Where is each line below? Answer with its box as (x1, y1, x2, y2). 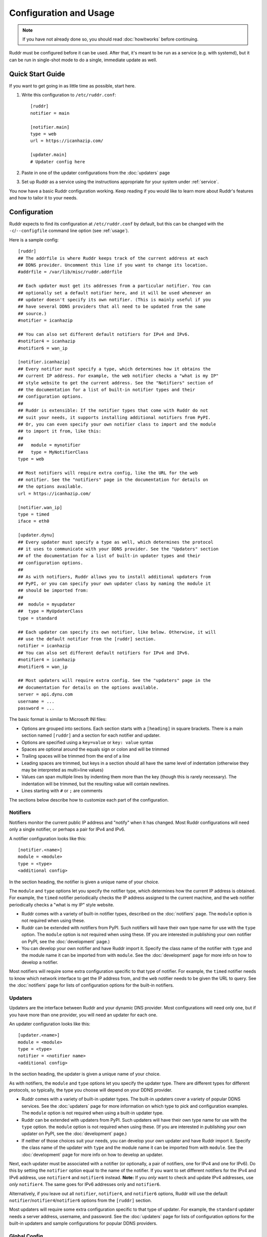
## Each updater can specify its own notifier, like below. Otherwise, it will (18, 629, 216, 635)
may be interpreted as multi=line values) (21, 767, 104, 773)
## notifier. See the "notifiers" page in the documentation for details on (18, 477, 209, 482)
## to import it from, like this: (18, 428, 101, 434)
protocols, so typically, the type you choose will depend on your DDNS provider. (9, 1087, 173, 1093)
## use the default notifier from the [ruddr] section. (18, 636, 156, 642)
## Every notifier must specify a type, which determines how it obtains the (18, 366, 211, 372)
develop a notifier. (21, 959, 59, 965)
